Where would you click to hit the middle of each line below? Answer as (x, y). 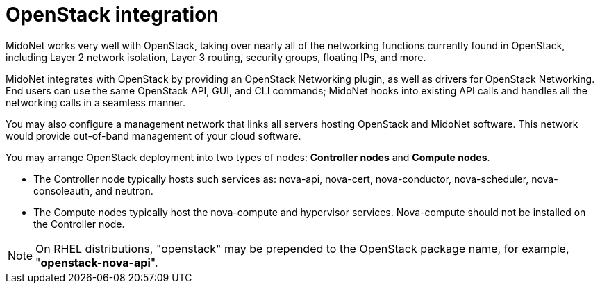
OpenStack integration (112, 15)
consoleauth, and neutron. (93, 190)
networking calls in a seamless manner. (96, 102)
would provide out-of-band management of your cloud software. (153, 135)
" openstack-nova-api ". (97, 262)
